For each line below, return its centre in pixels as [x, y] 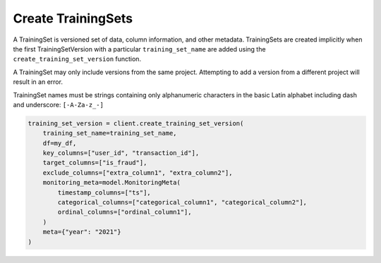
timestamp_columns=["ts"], [104, 192]
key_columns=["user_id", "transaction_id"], [121, 153]
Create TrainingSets [73, 18]
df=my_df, [60, 143]
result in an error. [38, 82]
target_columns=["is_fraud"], [95, 163]
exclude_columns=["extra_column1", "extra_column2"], [138, 172]
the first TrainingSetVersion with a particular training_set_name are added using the [139, 49]
